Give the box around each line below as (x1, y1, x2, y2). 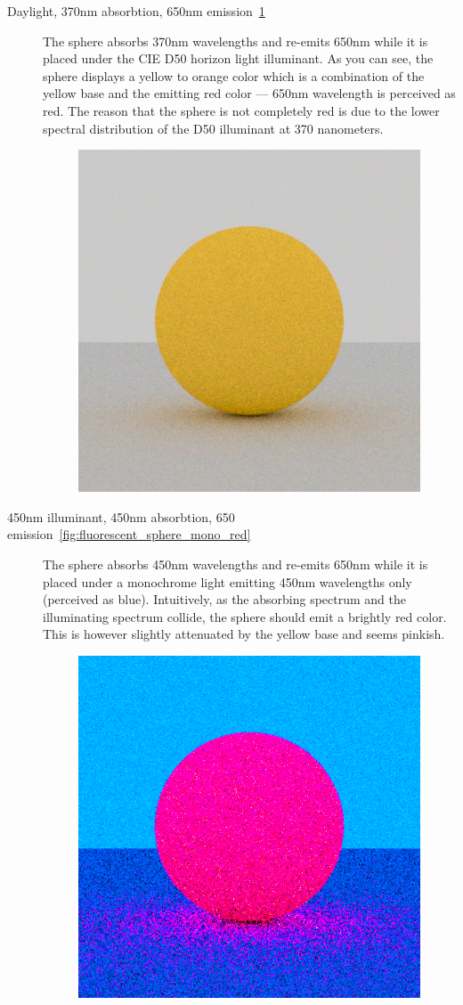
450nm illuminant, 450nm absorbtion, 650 (7, 507, 235, 526)
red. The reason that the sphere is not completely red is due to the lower (43, 101, 440, 119)
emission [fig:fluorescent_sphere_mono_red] (7, 525, 251, 543)
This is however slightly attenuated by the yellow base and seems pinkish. (43, 625, 445, 643)
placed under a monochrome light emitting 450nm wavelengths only (43, 572, 412, 591)
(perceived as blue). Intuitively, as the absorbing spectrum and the (43, 590, 407, 609)
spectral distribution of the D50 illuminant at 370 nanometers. (43, 118, 384, 137)
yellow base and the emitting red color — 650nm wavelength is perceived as (43, 84, 456, 102)
